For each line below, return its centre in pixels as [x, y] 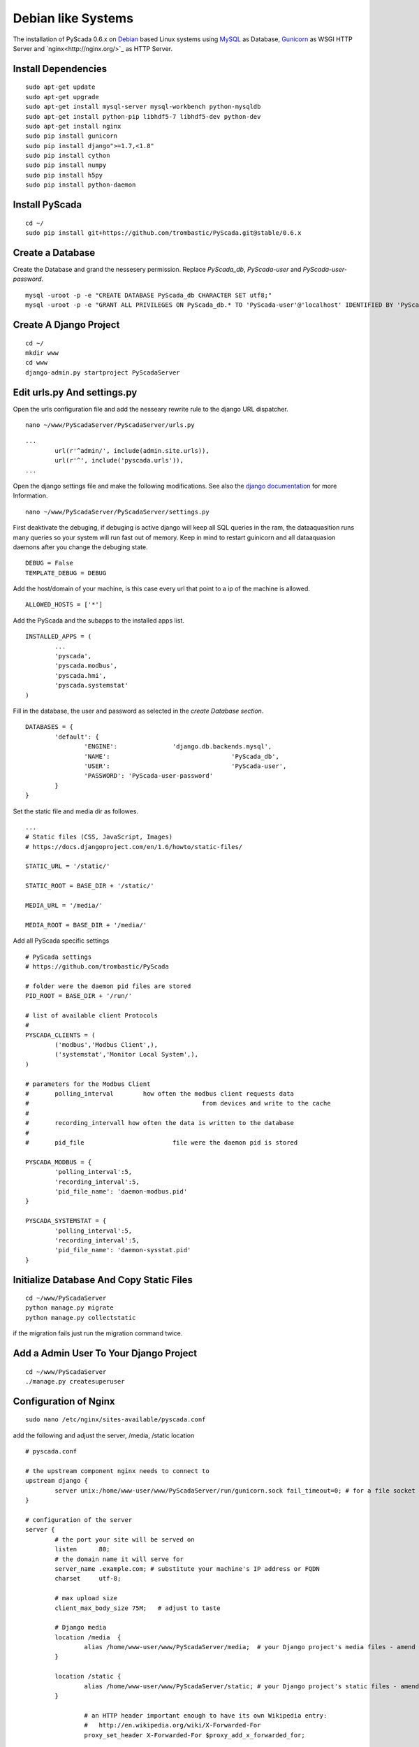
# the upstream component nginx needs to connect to [117, 1471]
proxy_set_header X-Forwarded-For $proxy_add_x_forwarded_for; [194, 1735]
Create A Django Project [66, 325]
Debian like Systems [73, 18]
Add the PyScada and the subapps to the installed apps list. [99, 620]
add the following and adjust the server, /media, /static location [104, 1435]
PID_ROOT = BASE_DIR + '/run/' [79, 996]
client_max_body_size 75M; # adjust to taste [138, 1608]
